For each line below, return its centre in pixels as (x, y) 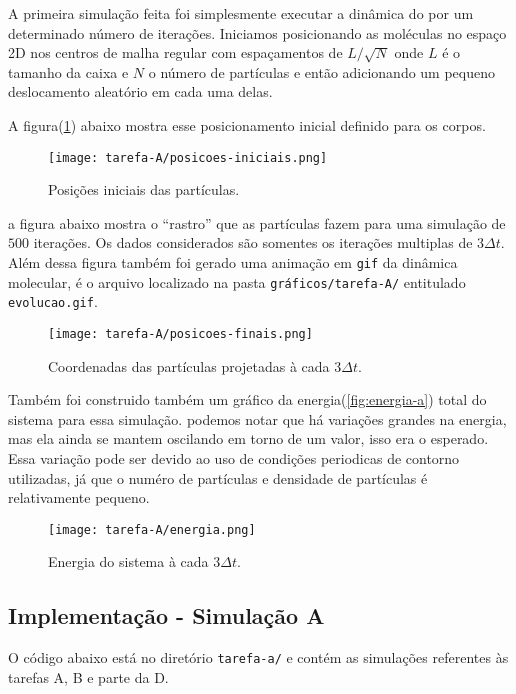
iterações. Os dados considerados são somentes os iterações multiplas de (253, 242)
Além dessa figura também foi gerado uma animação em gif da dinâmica (233, 262)
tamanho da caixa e (68, 71)
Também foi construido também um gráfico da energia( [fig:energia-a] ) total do (247, 399)
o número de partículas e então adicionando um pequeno (322, 71)
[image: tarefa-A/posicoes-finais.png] (180, 333)
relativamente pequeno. (79, 497)
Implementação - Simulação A (166, 615)
